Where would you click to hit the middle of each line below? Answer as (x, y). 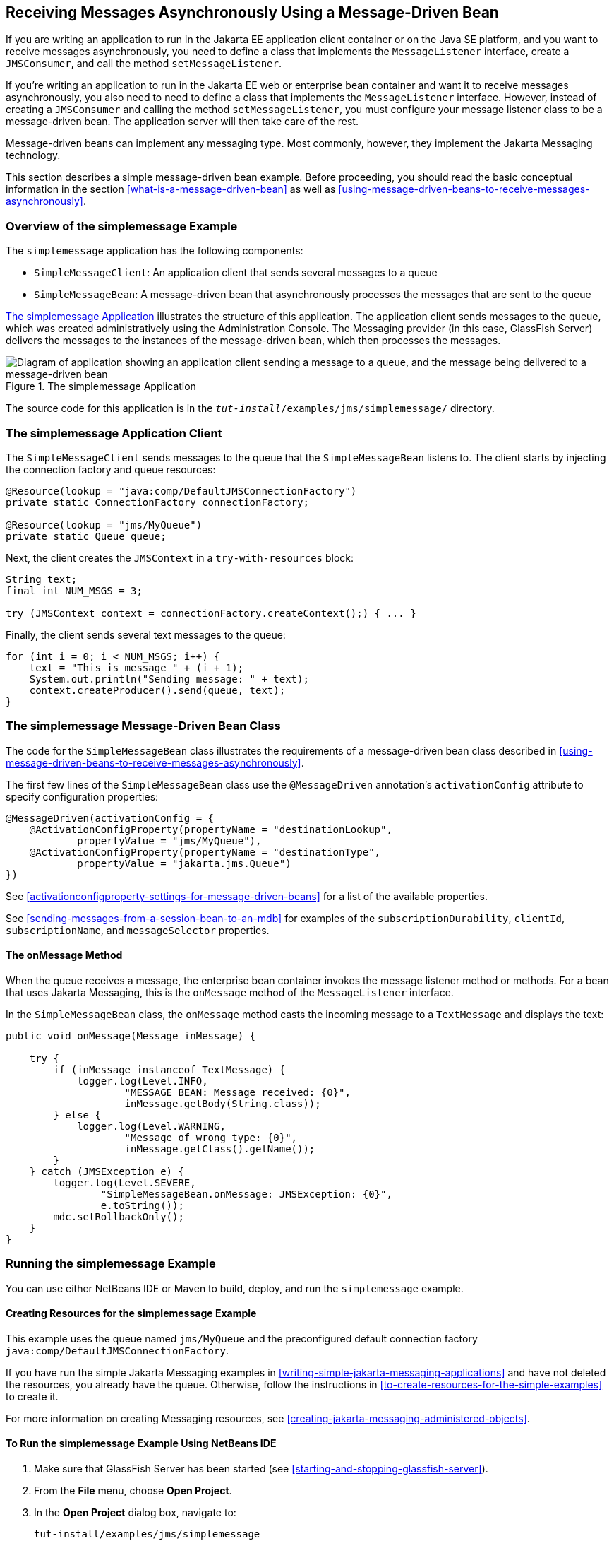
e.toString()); (142, 1205)
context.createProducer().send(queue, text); (157, 690)
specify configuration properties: (82, 796)
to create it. (32, 1396)
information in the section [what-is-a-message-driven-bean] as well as (171, 189)
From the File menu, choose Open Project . (133, 1491)
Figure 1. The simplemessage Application (101, 386)
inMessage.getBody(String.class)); (223, 1103)
